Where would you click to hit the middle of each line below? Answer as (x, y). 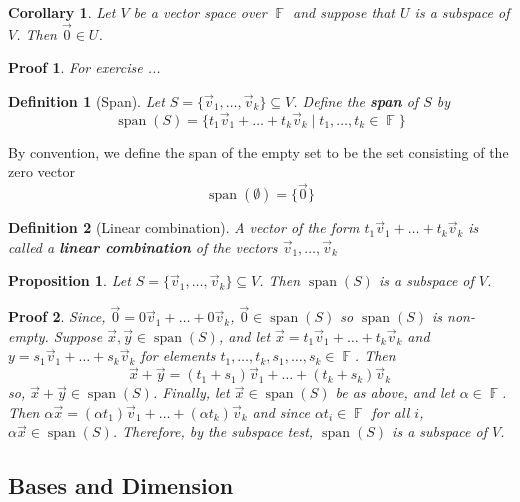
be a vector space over (200, 12)
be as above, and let (395, 392)
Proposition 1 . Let (69, 280)
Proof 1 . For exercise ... (84, 67)
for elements (178, 355)
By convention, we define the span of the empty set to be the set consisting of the (258, 151)
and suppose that (344, 12)
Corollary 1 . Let (62, 12)
